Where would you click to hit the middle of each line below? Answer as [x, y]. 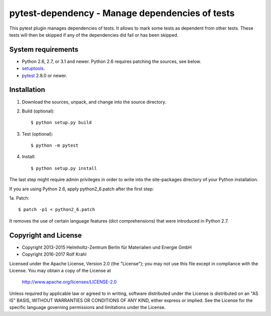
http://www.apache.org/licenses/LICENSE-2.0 [69, 282]
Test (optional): [37, 134]
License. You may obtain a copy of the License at [60, 270]
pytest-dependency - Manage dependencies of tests [122, 13]
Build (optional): [38, 111]
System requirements [44, 49]
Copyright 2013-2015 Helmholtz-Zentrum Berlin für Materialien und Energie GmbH [107, 247]
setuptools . [33, 68]
